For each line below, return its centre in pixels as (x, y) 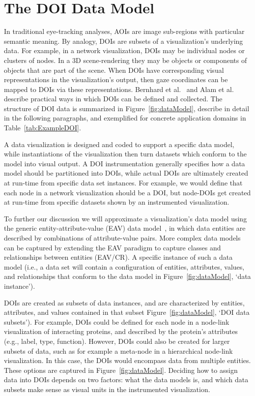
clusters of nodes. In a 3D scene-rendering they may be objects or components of (126, 60)
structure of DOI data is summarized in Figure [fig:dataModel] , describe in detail (127, 108)
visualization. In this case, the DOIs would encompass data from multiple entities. (127, 360)
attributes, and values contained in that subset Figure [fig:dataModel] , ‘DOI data (127, 312)
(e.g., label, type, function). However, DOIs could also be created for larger (117, 341)
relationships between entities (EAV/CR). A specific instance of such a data (118, 257)
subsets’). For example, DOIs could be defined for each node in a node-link (117, 321)
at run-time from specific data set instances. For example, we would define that (123, 183)
